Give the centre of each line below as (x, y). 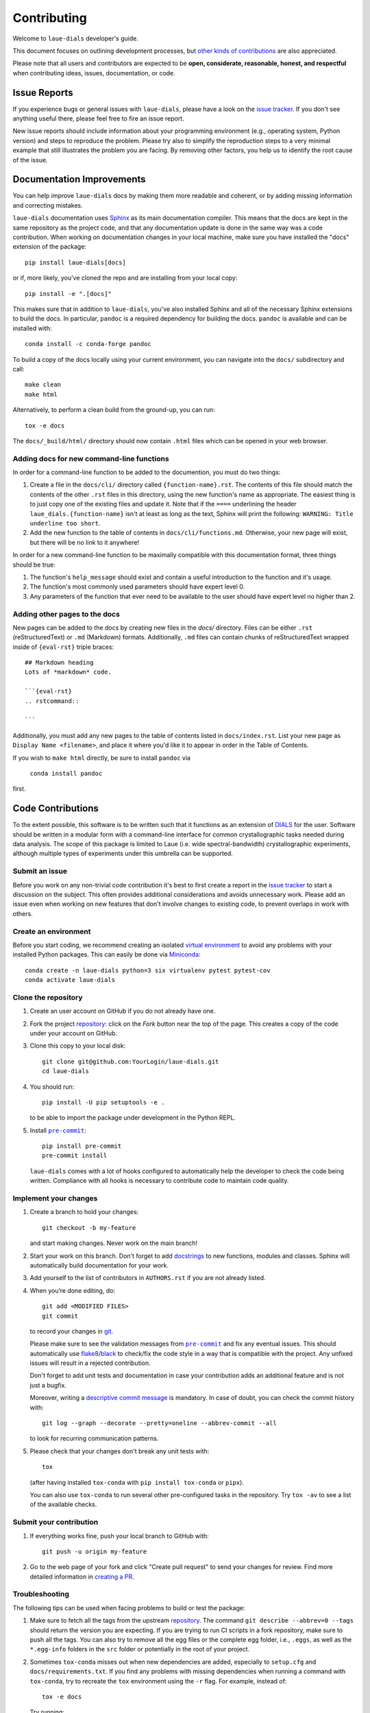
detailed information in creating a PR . (82, 1577)
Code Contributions (56, 809)
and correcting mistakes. (48, 205)
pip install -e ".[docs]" (69, 294)
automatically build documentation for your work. (99, 1265)
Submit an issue (40, 872)
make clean (43, 385)
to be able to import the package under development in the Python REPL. (133, 1118)
